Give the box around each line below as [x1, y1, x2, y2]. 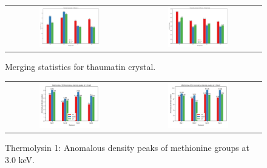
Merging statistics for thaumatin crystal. [5, 60, 156, 72]
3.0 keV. [5, 153, 35, 166]
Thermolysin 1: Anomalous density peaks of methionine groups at [5, 141, 249, 154]
